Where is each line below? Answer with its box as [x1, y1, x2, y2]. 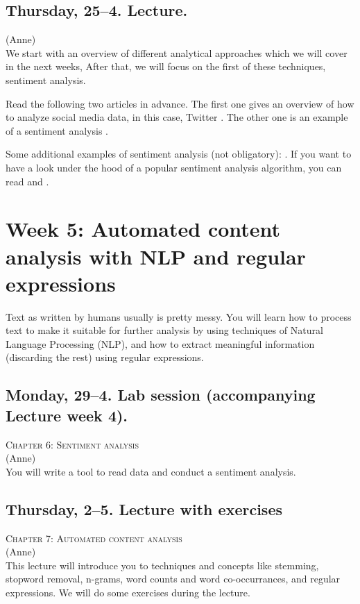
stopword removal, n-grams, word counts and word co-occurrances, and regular [6, 571, 341, 586]
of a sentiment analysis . [6, 123, 109, 137]
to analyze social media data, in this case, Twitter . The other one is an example [6, 110, 348, 124]
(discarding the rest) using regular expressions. [6, 350, 204, 364]
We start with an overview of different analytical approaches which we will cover [6, 45, 348, 60]
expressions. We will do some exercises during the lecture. [6, 585, 250, 599]
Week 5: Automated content [6, 215, 281, 243]
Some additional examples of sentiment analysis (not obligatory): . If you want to [6, 146, 352, 161]
